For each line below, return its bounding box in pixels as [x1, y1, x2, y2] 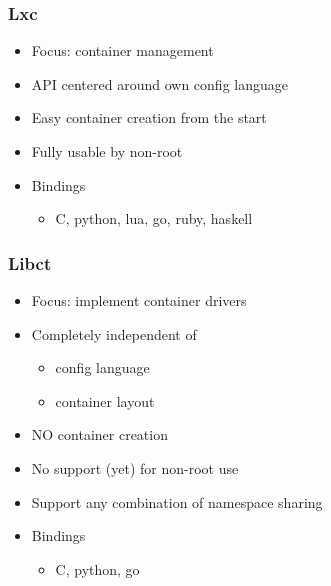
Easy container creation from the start [31, 107, 267, 128]
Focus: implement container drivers [31, 290, 247, 310]
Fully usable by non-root [31, 141, 183, 161]
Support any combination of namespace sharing [31, 491, 323, 512]
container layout [55, 390, 155, 411]
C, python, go [55, 558, 140, 579]
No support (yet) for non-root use [31, 457, 239, 478]
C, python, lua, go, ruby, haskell [55, 208, 253, 229]
